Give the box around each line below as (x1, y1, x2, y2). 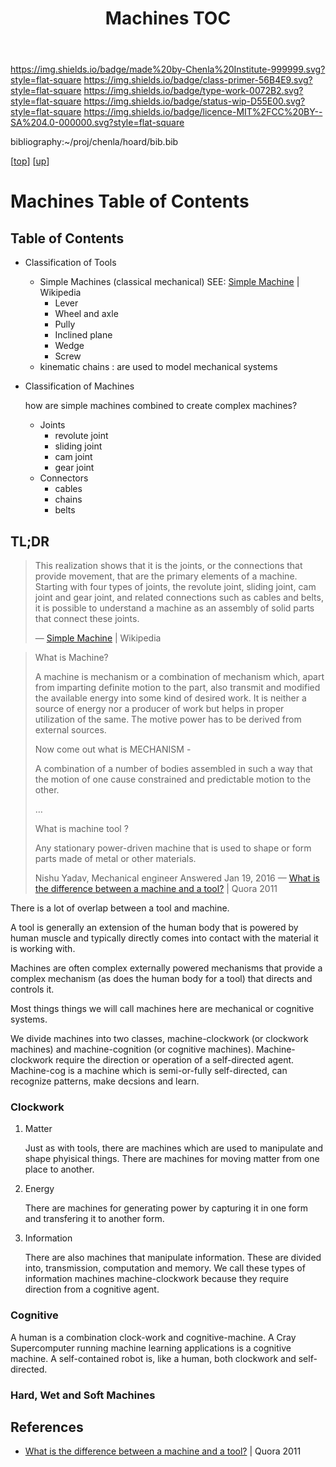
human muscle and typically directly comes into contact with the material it (10, 932, 319, 944)
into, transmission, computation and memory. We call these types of (24, 1262, 306, 1274)
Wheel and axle (54, 308, 119, 320)
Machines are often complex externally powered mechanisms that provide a (10, 962, 323, 974)
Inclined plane (54, 329, 113, 341)
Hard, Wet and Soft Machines (10, 1388, 156, 1402)
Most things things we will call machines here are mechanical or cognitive (10, 1003, 315, 1014)
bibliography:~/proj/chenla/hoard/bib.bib (10, 136, 179, 148)
